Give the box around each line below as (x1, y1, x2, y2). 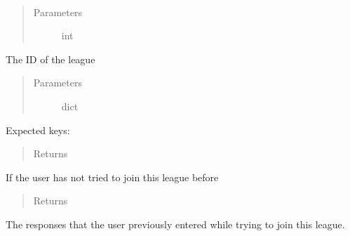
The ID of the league (6, 51, 95, 66)
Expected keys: (6, 122, 70, 137)
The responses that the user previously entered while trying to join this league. (6, 216, 345, 231)
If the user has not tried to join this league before (6, 169, 219, 184)
